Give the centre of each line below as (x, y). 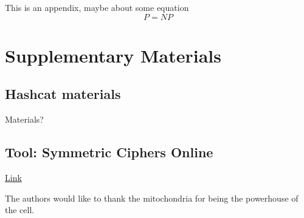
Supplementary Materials (113, 55)
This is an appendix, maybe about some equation (97, 7)
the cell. (20, 210)
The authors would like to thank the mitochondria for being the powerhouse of (152, 198)
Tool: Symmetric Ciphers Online (109, 152)
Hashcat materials (63, 94)
